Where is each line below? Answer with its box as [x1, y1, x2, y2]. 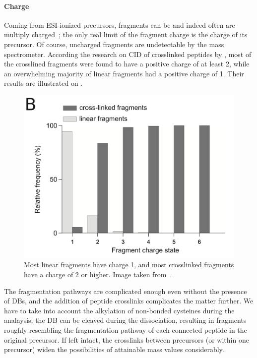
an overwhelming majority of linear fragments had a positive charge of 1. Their [4, 68, 244, 78]
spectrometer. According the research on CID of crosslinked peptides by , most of [4, 49, 252, 59]
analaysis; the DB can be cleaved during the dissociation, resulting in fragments [4, 315, 247, 325]
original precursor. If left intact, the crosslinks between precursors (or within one [4, 334, 249, 345]
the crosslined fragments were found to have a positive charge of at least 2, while [4, 59, 250, 69]
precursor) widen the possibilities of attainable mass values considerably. [4, 344, 224, 355]
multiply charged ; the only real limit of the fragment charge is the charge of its [4, 29, 248, 40]
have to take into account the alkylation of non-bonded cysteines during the [4, 305, 235, 315]
